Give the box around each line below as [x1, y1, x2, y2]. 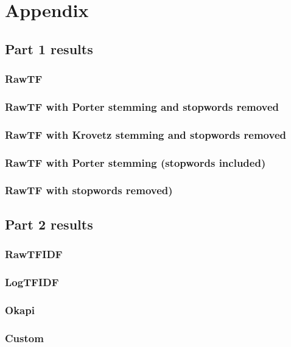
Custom [5, 330, 44, 345]
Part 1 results [5, 39, 93, 58]
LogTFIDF [5, 274, 59, 289]
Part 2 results [5, 214, 93, 233]
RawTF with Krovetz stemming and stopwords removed [5, 127, 286, 142]
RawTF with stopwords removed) [5, 183, 173, 198]
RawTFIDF [5, 247, 63, 262]
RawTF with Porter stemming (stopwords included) [5, 155, 266, 170]
